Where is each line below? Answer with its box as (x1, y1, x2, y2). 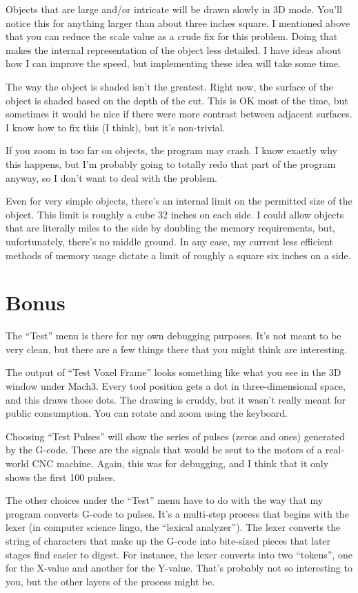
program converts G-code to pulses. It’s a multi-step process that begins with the (6, 506, 349, 520)
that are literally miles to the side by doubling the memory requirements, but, (6, 220, 335, 235)
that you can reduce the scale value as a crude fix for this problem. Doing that (6, 29, 338, 44)
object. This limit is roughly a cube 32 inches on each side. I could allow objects (6, 207, 344, 221)
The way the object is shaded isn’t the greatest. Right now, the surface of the (6, 79, 333, 93)
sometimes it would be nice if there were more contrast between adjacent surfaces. (6, 106, 352, 121)
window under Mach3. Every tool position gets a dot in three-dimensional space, (6, 379, 346, 393)
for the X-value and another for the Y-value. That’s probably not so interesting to (6, 561, 352, 575)
